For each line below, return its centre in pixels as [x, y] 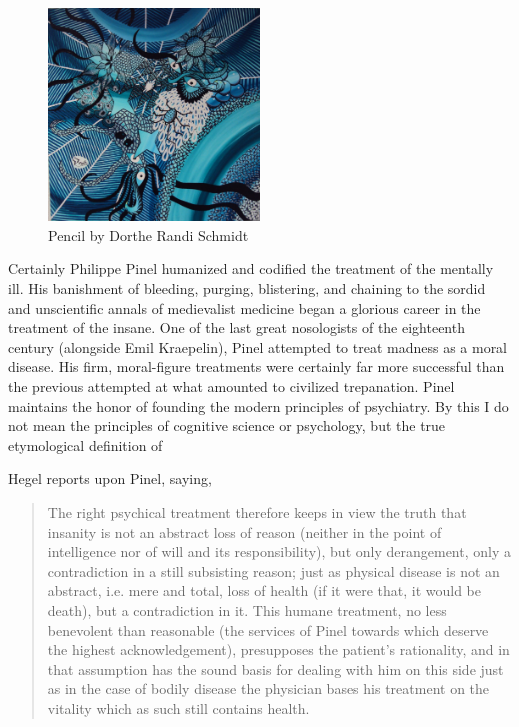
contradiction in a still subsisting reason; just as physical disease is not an [273, 570]
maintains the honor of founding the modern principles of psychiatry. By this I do [258, 405]
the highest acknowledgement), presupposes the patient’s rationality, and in [278, 649]
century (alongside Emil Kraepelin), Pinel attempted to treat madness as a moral [258, 346]
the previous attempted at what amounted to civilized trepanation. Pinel [231, 386]
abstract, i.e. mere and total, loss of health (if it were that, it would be [264, 590]
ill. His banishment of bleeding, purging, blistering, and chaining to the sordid [247, 288]
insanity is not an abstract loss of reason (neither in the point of [244, 531]
